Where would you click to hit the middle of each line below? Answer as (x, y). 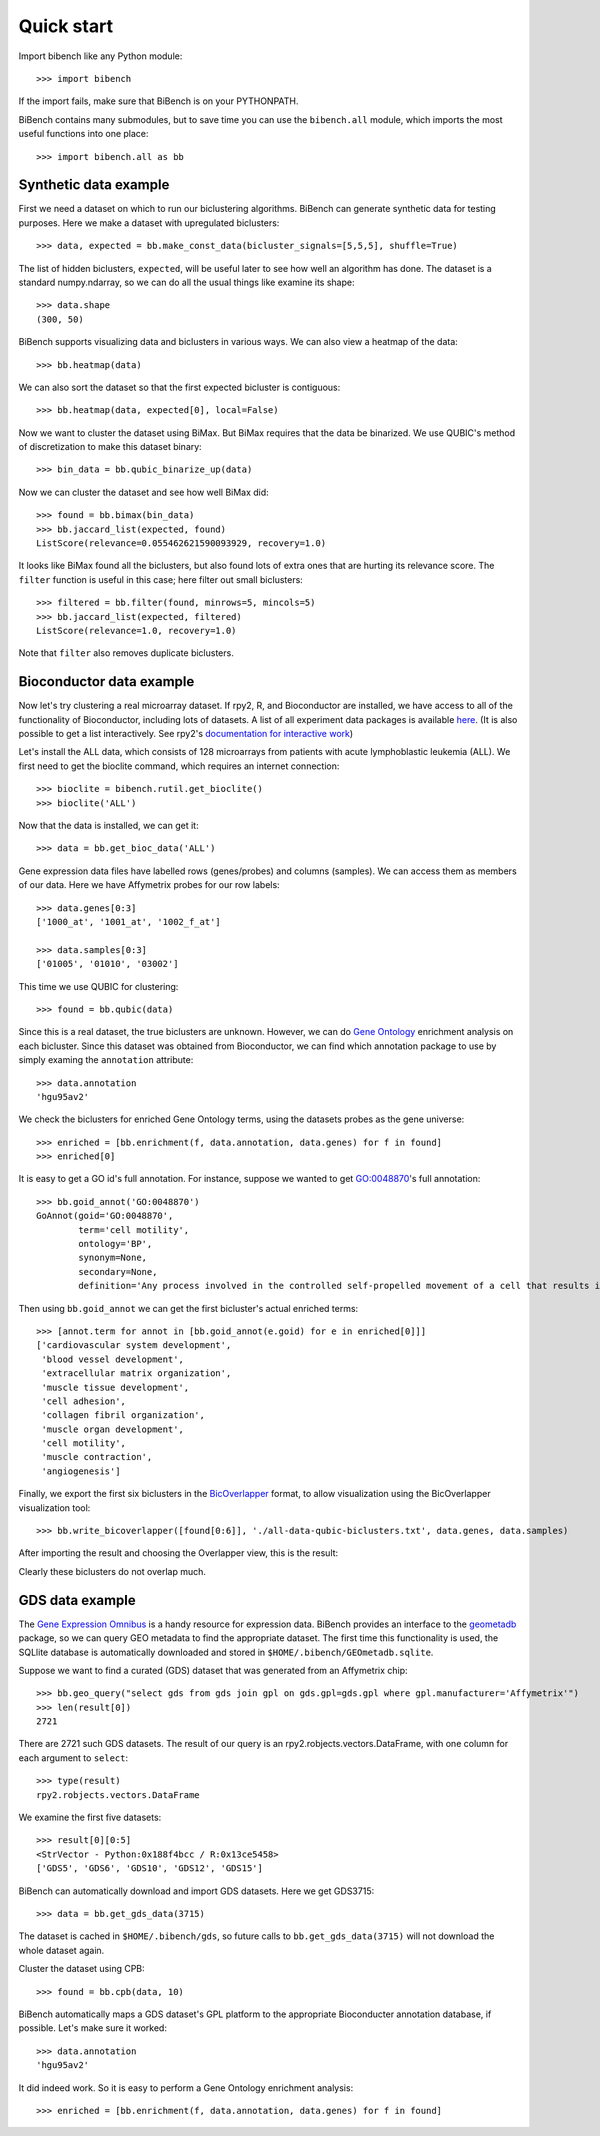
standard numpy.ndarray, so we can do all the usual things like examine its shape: (186, 282)
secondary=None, (118, 1271)
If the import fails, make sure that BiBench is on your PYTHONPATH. (158, 101)
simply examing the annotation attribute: (106, 1060)
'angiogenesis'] (81, 1471)
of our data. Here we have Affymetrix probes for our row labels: (149, 885)
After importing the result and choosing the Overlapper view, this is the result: (178, 1553)
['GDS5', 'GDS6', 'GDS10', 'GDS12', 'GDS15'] (150, 1868)
